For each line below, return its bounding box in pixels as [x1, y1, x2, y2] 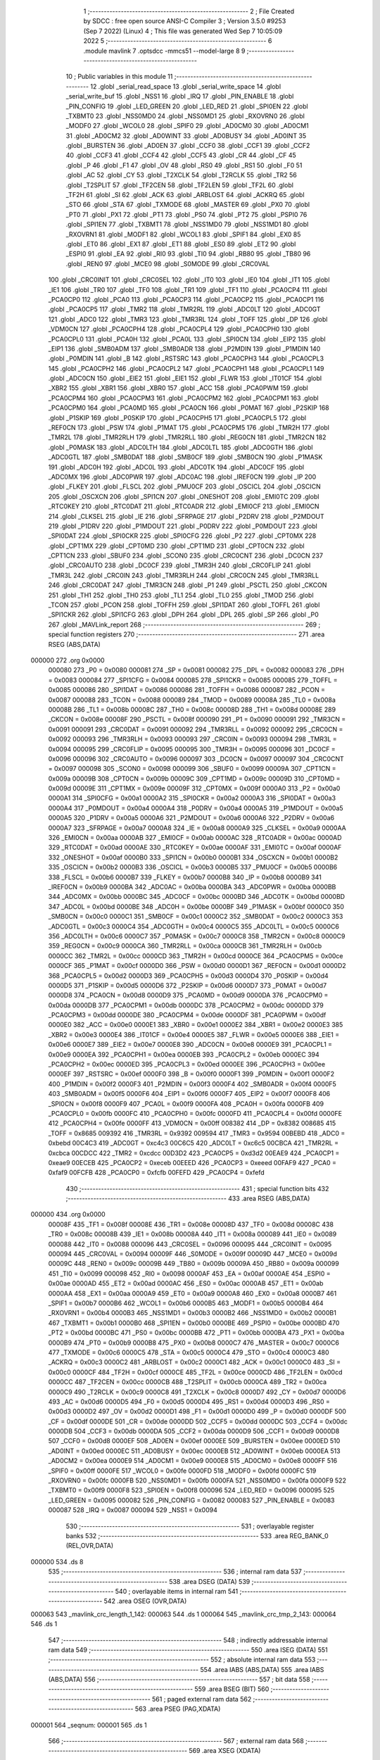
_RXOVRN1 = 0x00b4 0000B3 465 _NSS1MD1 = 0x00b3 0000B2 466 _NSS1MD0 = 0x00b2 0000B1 [48, 1309, 337, 1317]
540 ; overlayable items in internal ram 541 [115, 1587, 239, 1595]
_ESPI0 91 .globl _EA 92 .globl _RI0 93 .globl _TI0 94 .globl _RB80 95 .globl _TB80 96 [65, 250, 311, 258]
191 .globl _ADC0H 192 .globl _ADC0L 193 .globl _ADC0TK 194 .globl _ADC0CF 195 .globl [48, 463, 305, 471]
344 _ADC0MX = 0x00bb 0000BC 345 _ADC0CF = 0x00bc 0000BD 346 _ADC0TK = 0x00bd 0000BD [48, 893, 345, 901]
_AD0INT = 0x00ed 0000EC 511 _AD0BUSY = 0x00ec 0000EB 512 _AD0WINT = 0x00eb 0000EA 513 [48, 1447, 341, 1455]
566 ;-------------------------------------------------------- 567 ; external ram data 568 [48, 1737, 304, 1745]
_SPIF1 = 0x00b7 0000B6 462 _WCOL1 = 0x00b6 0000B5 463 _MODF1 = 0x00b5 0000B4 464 [48, 1299, 324, 1307]
